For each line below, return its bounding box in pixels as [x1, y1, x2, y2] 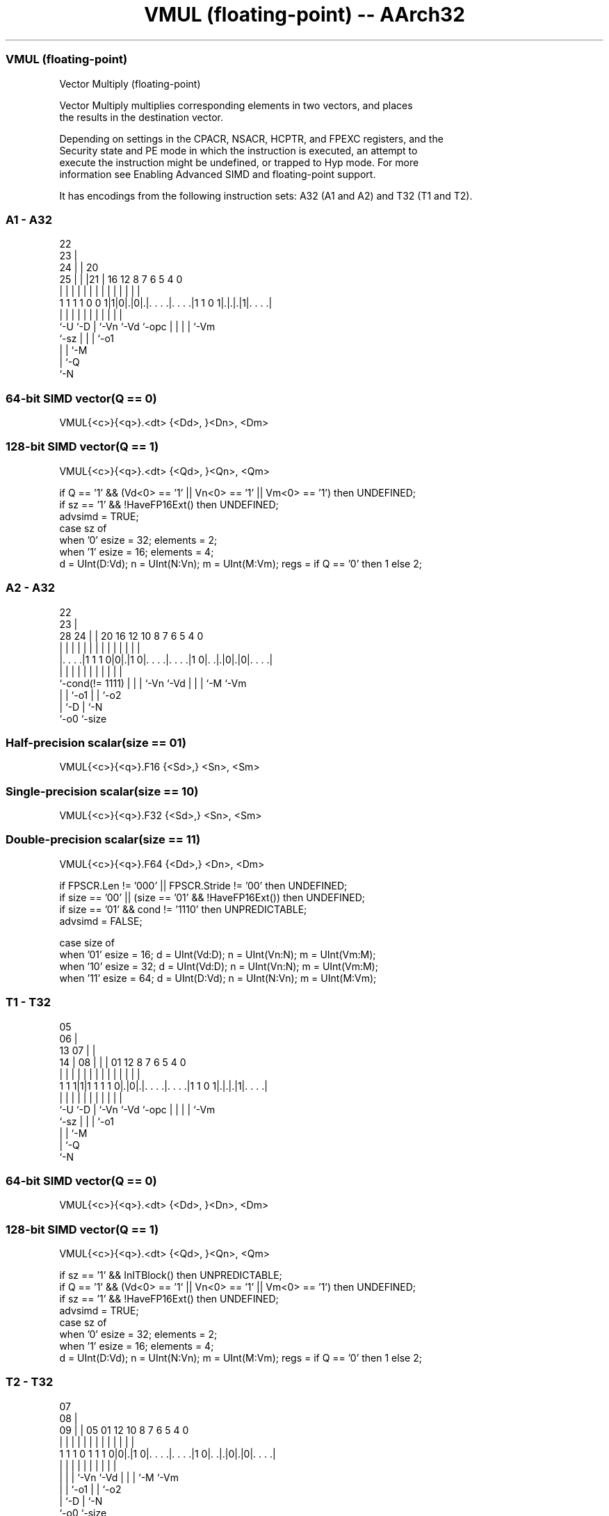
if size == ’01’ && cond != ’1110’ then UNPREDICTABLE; [59, 903, 307, 915]
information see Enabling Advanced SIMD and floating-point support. [59, 168, 376, 180]
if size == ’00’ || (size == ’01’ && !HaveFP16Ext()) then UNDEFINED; [59, 891, 365, 903]
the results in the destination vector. [59, 111, 223, 123]
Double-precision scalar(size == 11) [6, 832, 201, 847]
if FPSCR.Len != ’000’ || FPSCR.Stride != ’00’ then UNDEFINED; [59, 879, 348, 892]
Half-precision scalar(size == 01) [6, 735, 186, 750]
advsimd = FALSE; [59, 914, 143, 927]
